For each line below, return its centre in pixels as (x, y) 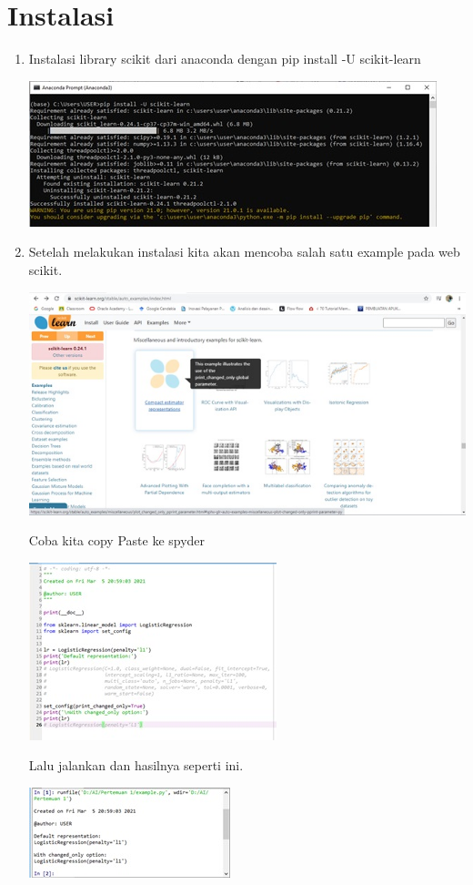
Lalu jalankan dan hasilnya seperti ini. (136, 765)
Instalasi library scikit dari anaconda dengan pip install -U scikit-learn (225, 59)
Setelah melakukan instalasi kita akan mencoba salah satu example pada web (244, 252)
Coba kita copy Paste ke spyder (117, 540)
